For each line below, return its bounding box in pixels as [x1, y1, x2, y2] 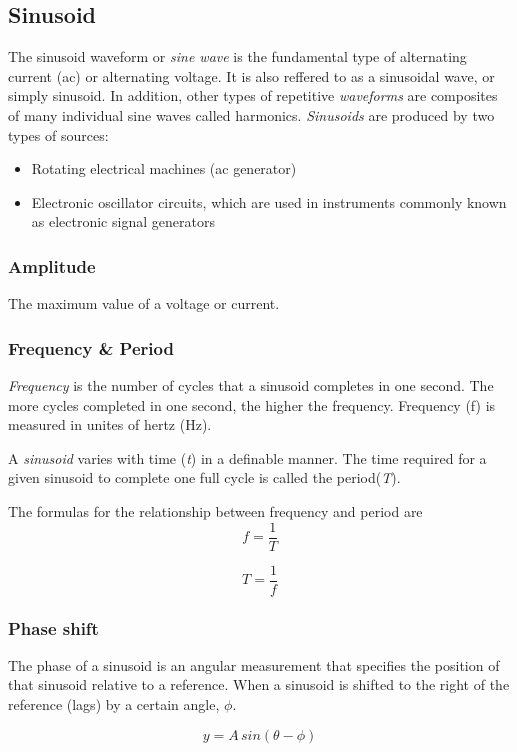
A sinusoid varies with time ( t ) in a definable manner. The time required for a [8, 447, 487, 468]
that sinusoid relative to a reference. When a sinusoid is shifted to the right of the [8, 674, 510, 695]
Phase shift [8, 615, 99, 640]
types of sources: [8, 124, 109, 145]
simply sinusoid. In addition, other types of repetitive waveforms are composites [8, 85, 498, 106]
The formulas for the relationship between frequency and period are [8, 500, 423, 521]
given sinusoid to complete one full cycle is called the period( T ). [8, 467, 401, 488]
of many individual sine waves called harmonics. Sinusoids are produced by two [8, 104, 495, 125]
